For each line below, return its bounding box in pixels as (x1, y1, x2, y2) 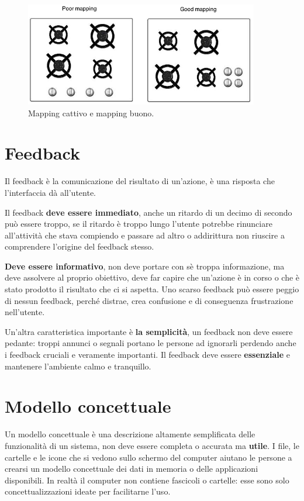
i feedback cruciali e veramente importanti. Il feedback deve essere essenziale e (5, 348, 290, 361)
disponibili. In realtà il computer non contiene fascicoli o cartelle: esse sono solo (5, 474, 289, 486)
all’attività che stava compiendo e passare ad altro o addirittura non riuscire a (5, 229, 285, 241)
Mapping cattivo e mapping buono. (28, 106, 154, 119)
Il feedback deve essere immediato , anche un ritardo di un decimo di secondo (5, 206, 292, 218)
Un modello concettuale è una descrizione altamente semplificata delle (5, 428, 255, 440)
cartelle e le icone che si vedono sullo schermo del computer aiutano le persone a (5, 451, 292, 463)
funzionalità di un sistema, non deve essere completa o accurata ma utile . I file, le (5, 439, 299, 451)
